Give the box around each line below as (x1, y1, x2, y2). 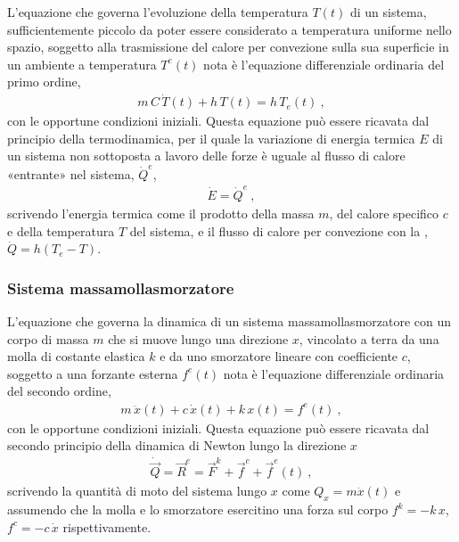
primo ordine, (7, 72, 81, 91)
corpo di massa (7, 329, 89, 348)
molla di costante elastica (7, 347, 145, 365)
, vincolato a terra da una (299, 329, 439, 348)
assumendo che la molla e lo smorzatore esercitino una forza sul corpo (7, 500, 389, 519)
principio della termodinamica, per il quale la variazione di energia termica (7, 128, 415, 147)
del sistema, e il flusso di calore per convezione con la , (129, 221, 428, 240)
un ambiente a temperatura (7, 54, 157, 73)
